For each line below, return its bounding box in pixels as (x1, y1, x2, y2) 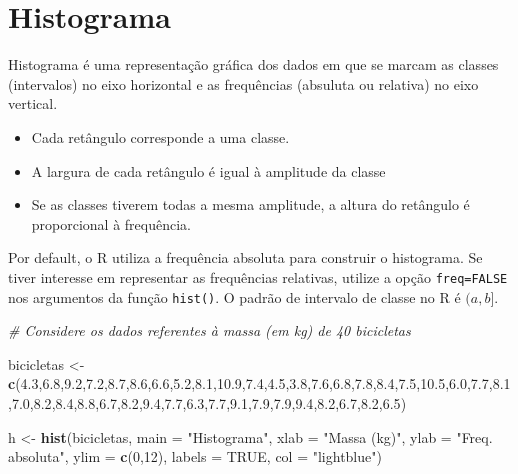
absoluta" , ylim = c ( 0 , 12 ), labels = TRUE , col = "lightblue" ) (8, 446, 382, 467)
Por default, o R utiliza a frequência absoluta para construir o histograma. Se (8, 247, 483, 268)
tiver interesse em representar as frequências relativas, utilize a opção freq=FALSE (8, 266, 508, 287)
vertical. (8, 93, 58, 114)
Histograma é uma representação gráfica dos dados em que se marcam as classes (8, 54, 499, 75)
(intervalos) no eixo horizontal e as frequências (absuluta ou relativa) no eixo (8, 73, 479, 94)
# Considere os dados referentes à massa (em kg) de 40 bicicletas (8, 320, 411, 341)
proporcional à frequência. (31, 213, 192, 234)
